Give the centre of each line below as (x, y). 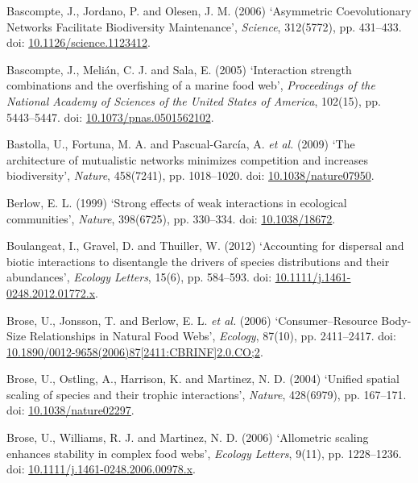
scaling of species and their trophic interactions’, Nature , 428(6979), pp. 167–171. (207, 394)
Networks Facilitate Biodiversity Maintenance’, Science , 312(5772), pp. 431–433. (204, 26)
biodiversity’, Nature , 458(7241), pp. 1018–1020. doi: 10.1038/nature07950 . (190, 175)
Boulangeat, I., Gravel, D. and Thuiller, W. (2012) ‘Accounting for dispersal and (205, 246)
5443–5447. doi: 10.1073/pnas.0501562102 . (110, 117)
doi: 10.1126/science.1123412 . (79, 42)
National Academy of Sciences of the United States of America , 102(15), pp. (194, 100)
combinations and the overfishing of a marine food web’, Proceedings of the (191, 85)
